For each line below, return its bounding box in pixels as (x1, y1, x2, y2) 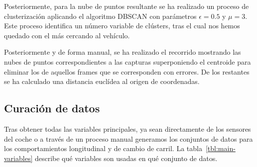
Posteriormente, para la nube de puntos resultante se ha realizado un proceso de (4, 1, 249, 11)
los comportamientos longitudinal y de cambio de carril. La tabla (4, 143, 202, 154)
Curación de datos (4, 100, 100, 116)
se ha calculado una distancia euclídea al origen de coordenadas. (4, 76, 200, 86)
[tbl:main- (205, 143, 236, 154)
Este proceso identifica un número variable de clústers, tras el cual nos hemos (4, 20, 240, 31)
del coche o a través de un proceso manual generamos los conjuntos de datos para (4, 133, 253, 144)
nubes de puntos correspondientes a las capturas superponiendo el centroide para (4, 56, 251, 67)
